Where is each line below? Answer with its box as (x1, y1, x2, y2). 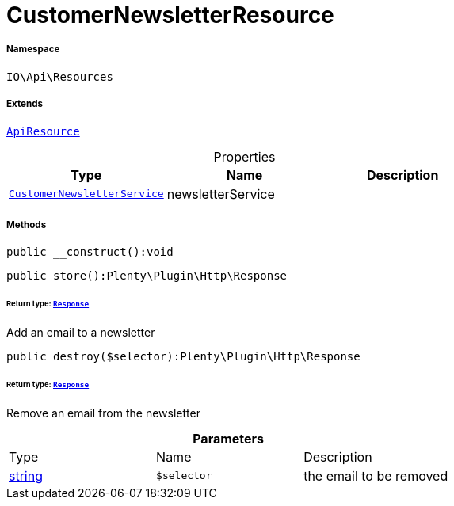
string (9, 467, 43, 484)
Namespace (6, 44, 60, 55)
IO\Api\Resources (6, 70, 113, 83)
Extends (6, 98, 44, 110)
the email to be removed (303, 467, 448, 484)
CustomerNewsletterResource (6, 2, 334, 29)
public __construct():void (6, 245, 174, 259)
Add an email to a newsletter (6, 325, 155, 340)
